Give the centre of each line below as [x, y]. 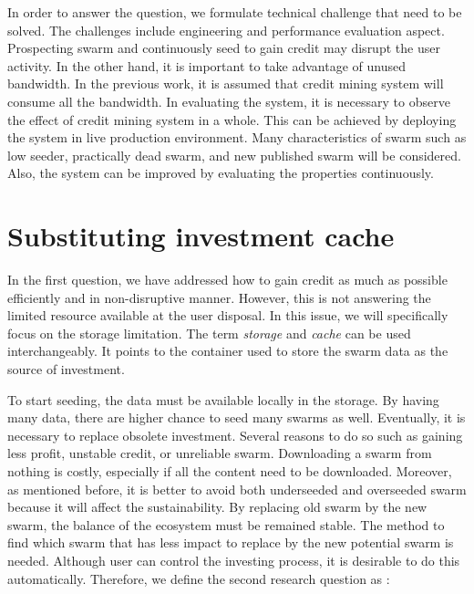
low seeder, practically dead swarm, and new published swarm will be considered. [234, 155]
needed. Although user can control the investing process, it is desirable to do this [234, 560]
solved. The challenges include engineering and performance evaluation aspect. [226, 30]
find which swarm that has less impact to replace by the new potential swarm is [231, 542]
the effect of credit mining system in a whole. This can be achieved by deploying [232, 119]
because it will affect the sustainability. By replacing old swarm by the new [217, 507]
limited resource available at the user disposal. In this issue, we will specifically [228, 315]
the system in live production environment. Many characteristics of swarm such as [237, 137]
